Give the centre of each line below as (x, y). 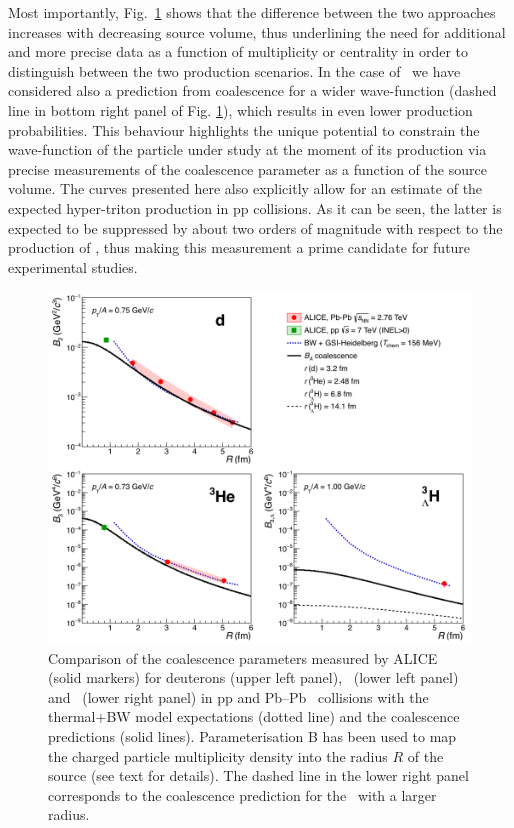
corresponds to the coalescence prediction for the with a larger (242, 794)
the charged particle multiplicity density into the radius (218, 755)
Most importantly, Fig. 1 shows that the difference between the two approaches (252, 12)
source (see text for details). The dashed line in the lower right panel (258, 775)
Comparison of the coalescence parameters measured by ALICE (243, 657)
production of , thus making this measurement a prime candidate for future (239, 247)
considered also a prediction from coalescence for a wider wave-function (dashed (252, 90)
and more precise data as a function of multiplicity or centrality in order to (238, 51)
